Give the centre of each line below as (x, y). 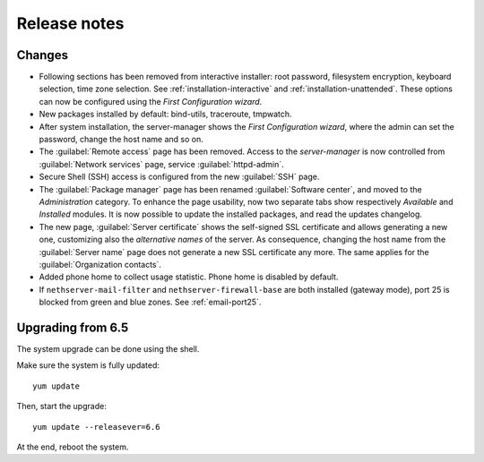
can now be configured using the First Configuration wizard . (151, 101)
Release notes (70, 23)
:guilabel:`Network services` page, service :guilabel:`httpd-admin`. (161, 164)
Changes (43, 55)
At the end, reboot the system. (73, 447)
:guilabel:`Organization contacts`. (100, 264)
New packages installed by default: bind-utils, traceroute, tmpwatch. (165, 114)
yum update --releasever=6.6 (96, 427)
